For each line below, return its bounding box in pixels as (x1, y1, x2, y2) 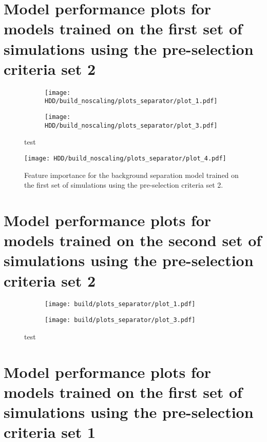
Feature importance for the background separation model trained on (24, 169, 239, 180)
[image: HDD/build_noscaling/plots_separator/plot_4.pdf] (24, 154, 226, 162)
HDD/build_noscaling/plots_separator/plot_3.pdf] (45, 122, 218, 129)
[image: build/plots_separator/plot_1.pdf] (45, 300, 196, 308)
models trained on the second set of (4, 230, 262, 251)
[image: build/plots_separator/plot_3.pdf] (45, 316, 196, 324)
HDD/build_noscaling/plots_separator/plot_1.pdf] (45, 97, 218, 105)
